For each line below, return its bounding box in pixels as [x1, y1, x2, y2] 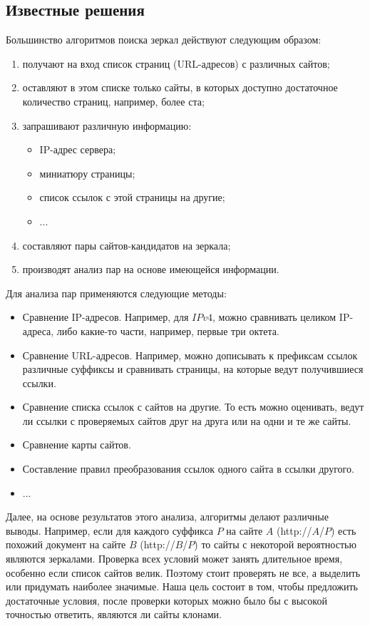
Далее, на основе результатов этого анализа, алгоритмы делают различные [6, 509, 329, 524]
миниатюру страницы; [39, 165, 135, 180]
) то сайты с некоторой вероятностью [194, 537, 356, 552]
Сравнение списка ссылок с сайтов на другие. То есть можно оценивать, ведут [22, 399, 364, 414]
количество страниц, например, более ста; [22, 93, 205, 108]
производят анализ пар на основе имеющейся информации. [22, 262, 279, 277]
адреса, [22, 323, 54, 338]
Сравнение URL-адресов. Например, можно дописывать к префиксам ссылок [22, 347, 358, 362]
